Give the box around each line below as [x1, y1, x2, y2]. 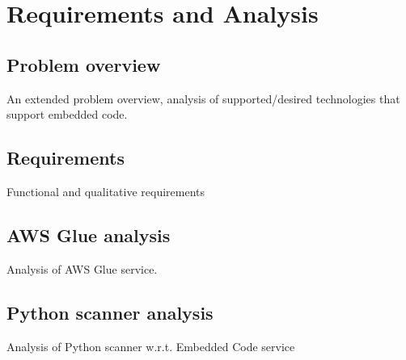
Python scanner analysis [6, 299, 214, 324]
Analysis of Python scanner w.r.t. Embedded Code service [6, 337, 295, 354]
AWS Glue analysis [6, 222, 171, 247]
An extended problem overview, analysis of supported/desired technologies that [6, 90, 400, 107]
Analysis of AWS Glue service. [6, 260, 158, 277]
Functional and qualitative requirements [6, 182, 205, 199]
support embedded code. [6, 106, 128, 123]
